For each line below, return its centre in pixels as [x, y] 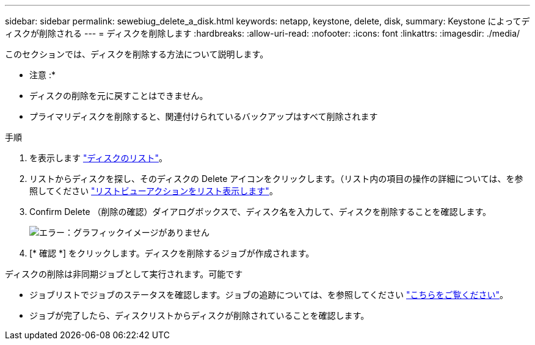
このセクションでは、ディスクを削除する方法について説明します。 [137, 54]
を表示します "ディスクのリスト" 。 [98, 158]
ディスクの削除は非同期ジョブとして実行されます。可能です [124, 274]
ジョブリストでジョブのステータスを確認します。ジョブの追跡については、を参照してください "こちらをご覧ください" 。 [269, 295]
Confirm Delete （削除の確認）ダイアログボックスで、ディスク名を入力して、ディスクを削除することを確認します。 [260, 212]
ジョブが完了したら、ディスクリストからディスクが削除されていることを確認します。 [199, 315]
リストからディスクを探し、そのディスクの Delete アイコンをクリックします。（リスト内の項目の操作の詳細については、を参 [276, 179]
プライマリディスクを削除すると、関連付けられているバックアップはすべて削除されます [204, 116]
